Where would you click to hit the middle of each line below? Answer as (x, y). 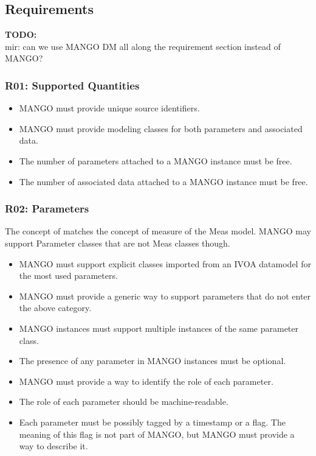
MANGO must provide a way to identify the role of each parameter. (146, 381)
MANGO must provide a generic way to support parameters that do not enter (165, 296)
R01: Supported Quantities (72, 85)
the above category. (55, 308)
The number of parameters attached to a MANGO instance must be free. (156, 160)
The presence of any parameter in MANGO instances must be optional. (153, 361)
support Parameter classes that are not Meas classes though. (118, 243)
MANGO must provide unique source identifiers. (109, 108)
